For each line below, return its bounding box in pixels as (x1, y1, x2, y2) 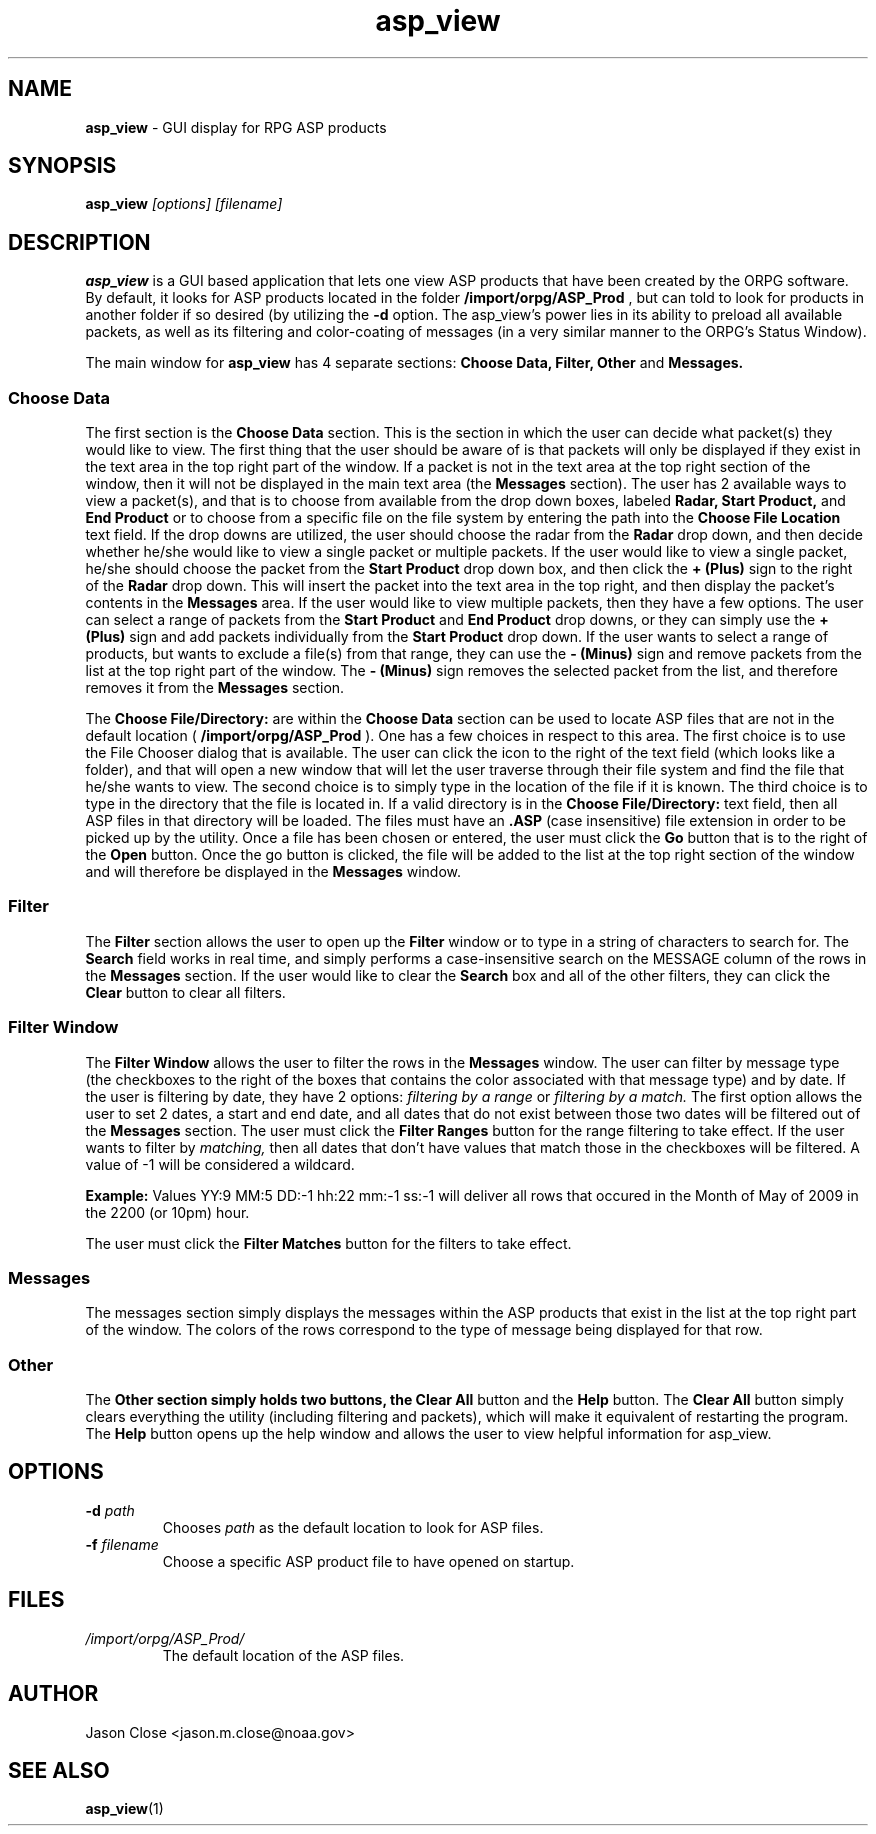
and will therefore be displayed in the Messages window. (85, 863, 462, 881)
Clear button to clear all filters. (85, 983, 286, 1001)
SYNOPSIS (8, 153, 117, 179)
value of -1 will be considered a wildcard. (85, 1155, 355, 1173)
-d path (85, 1501, 135, 1519)
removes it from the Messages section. (85, 679, 345, 697)
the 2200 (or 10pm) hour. (85, 1203, 250, 1221)
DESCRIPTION (8, 229, 151, 255)
